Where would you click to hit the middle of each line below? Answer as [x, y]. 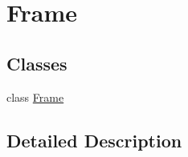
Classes [37, 63]
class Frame [35, 97]
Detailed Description [94, 140]
